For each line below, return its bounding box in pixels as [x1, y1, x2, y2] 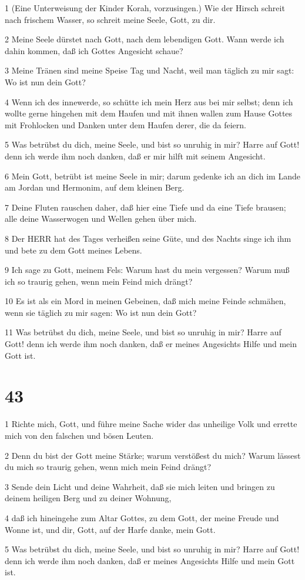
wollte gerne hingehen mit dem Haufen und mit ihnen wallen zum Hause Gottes [5, 107, 293, 119]
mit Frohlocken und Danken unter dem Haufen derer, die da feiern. [5, 118, 246, 131]
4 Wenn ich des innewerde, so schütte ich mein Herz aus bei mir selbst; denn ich [5, 95, 293, 108]
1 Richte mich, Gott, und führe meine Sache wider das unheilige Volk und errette [5, 418, 297, 430]
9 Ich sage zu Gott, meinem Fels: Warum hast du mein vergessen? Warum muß [5, 264, 290, 276]
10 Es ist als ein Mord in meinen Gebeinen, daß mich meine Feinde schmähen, [5, 295, 286, 307]
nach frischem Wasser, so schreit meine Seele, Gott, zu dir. [5, 13, 216, 25]
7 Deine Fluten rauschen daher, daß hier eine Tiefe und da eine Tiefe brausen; [5, 201, 286, 213]
